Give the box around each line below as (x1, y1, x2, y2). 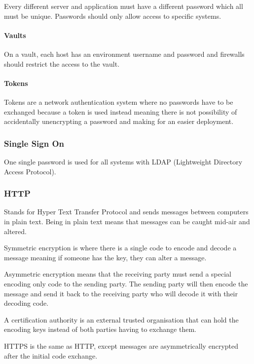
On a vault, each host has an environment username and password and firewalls (4, 48, 245, 59)
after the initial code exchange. (4, 350, 98, 361)
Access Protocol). (4, 166, 56, 176)
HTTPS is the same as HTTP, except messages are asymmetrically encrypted (4, 340, 239, 351)
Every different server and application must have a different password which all (4, 1, 243, 11)
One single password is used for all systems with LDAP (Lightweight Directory (4, 156, 243, 166)
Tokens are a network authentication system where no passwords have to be (4, 96, 233, 107)
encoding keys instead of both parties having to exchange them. (4, 324, 196, 334)
